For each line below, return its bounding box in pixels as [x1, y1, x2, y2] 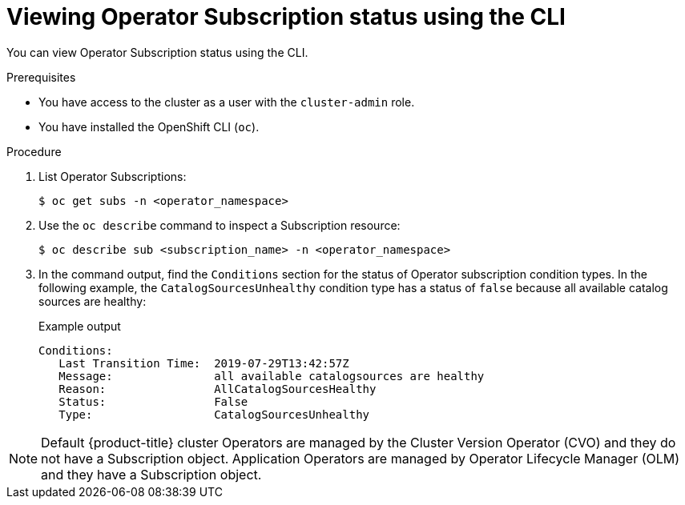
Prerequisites [6, 70, 76, 84]
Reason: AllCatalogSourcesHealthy [58, 382, 377, 395]
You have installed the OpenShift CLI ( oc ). [38, 119, 260, 134]
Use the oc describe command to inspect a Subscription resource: [38, 218, 401, 232]
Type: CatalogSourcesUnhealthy [58, 407, 370, 421]
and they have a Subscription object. [41, 466, 262, 483]
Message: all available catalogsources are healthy [58, 369, 485, 383]
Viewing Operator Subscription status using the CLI [6, 3, 566, 30]
